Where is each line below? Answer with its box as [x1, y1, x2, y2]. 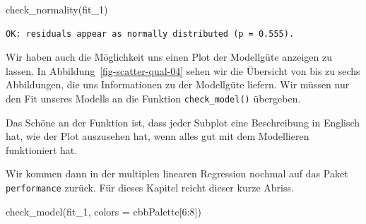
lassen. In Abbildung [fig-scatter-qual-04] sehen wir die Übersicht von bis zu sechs [6, 63, 360, 78]
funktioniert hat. [6, 142, 78, 157]
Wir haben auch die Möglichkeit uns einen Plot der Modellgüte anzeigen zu [6, 49, 332, 64]
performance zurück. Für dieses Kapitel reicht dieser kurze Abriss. [6, 180, 294, 194]
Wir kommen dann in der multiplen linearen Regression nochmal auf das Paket [6, 166, 348, 181]
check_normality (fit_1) [6, 2, 108, 16]
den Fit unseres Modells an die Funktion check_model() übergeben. [6, 90, 301, 105]
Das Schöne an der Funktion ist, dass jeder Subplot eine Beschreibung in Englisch [6, 114, 360, 129]
